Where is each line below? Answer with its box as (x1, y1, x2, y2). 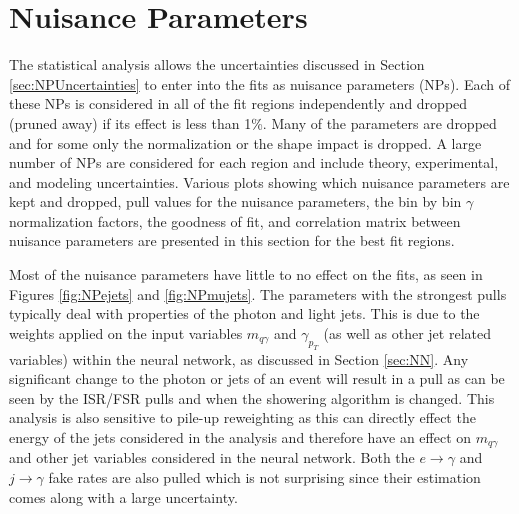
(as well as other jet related (323, 322, 491, 343)
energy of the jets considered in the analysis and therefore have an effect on (9, 426, 472, 447)
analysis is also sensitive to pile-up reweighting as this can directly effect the (9, 407, 476, 428)
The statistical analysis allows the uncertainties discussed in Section (9, 54, 425, 75)
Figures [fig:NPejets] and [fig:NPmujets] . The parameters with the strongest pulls (9, 283, 507, 304)
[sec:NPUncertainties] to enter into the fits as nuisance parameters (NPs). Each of (9, 73, 510, 94)
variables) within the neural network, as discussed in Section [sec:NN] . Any (9, 348, 469, 369)
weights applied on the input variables (9, 322, 243, 343)
